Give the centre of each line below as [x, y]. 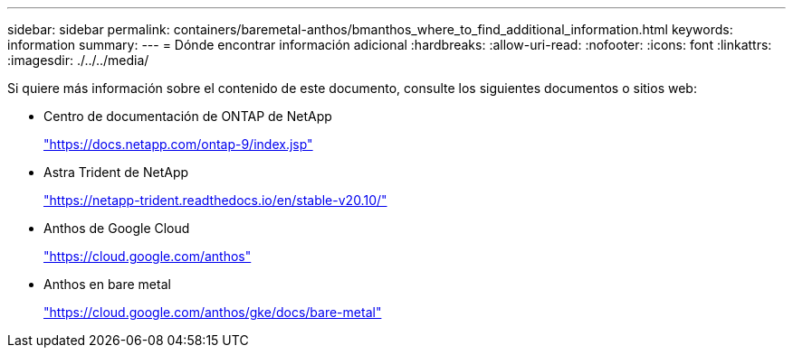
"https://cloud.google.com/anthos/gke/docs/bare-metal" [213, 312]
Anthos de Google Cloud [117, 228]
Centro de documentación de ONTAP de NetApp [188, 116]
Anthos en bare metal [107, 284]
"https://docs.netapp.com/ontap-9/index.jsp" [178, 144]
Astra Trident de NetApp [116, 172]
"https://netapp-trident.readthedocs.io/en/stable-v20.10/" [215, 200]
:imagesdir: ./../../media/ [78, 60]
